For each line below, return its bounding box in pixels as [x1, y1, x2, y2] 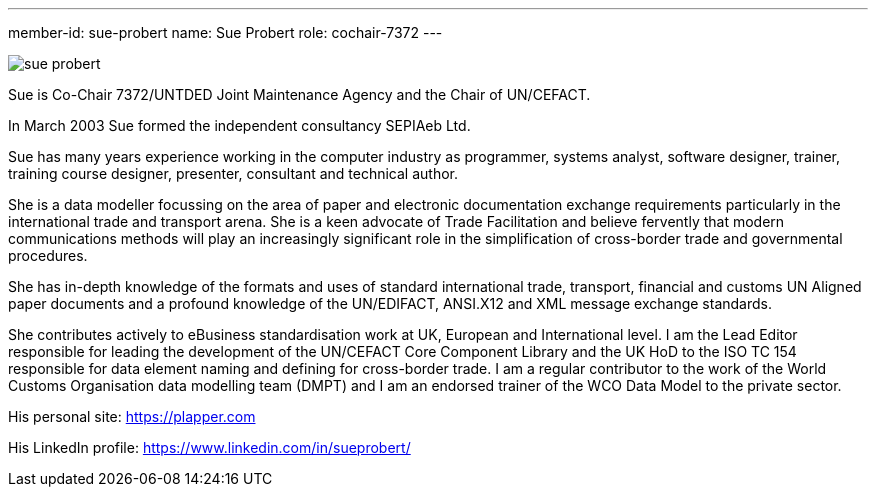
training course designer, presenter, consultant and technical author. [8, 165, 459, 182]
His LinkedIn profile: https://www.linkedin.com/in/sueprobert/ [8, 439, 411, 456]
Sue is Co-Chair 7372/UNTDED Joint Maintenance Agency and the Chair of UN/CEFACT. [8, 86, 591, 103]
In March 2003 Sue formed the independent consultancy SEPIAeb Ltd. [8, 117, 471, 134]
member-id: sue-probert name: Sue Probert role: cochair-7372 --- [8, 24, 443, 41]
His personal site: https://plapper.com [8, 408, 256, 425]
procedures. [8, 247, 88, 264]
